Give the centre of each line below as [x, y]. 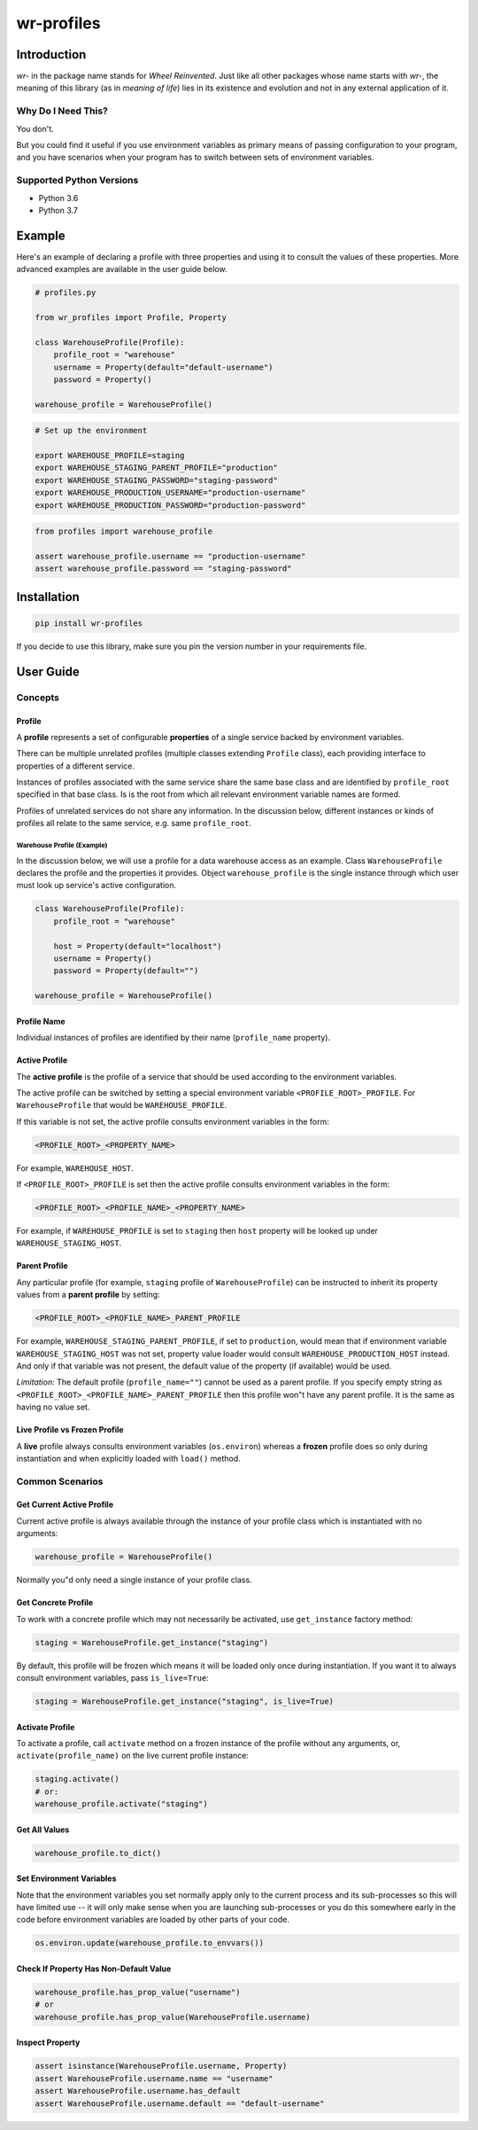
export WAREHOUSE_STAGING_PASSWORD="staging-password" [156, 480]
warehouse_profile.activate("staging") [121, 1804]
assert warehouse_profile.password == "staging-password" [163, 569]
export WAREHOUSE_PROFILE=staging [110, 456]
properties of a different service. [76, 766]
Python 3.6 [58, 198]
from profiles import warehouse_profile [123, 531]
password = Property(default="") [126, 971]
